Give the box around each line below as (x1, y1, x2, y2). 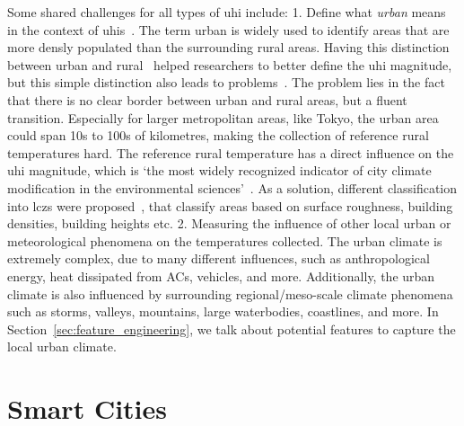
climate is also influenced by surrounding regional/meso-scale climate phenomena (7, 284, 453, 303)
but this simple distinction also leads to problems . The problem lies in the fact (7, 73, 445, 92)
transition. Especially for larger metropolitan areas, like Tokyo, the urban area (7, 108, 439, 127)
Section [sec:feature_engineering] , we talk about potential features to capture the (7, 319, 456, 338)
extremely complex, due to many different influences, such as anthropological (7, 249, 430, 268)
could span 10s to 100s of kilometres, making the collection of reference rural (7, 126, 429, 145)
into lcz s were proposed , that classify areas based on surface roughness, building (7, 196, 453, 215)
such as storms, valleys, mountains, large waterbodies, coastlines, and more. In (7, 302, 439, 321)
